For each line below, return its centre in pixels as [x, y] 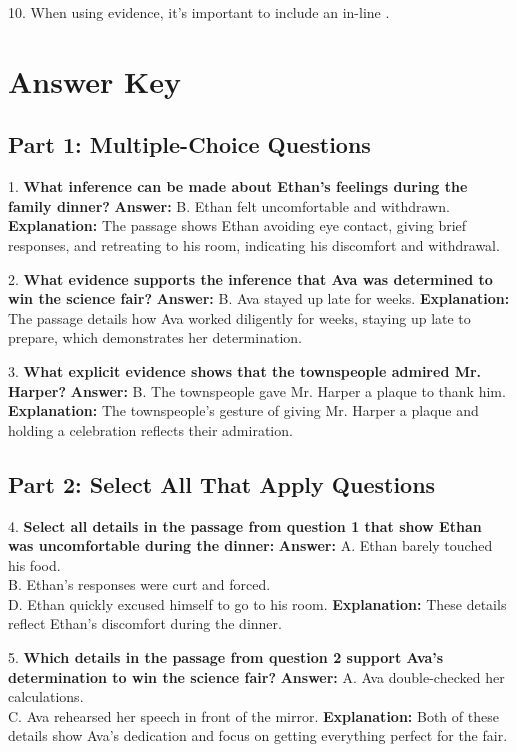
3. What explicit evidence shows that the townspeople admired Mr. [245, 370]
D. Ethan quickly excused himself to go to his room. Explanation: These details [257, 603]
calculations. [46, 696]
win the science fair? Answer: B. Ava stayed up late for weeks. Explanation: [259, 298]
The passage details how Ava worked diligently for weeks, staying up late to [239, 317]
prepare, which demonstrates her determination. [155, 337]
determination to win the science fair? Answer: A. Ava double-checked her [256, 676]
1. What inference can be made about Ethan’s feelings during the [238, 186]
